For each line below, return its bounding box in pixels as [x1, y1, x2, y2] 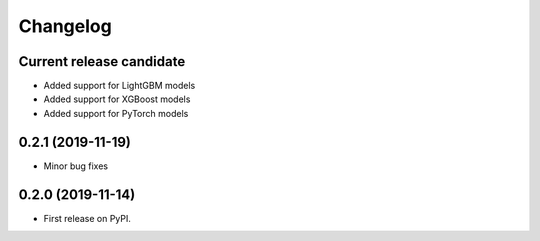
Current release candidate [18, 53, 186, 70]
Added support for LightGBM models [43, 80, 196, 92]
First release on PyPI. [43, 212, 132, 224]
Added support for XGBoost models [43, 93, 191, 105]
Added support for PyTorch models [43, 107, 189, 119]
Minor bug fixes [43, 160, 109, 172]
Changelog [18, 15, 112, 37]
